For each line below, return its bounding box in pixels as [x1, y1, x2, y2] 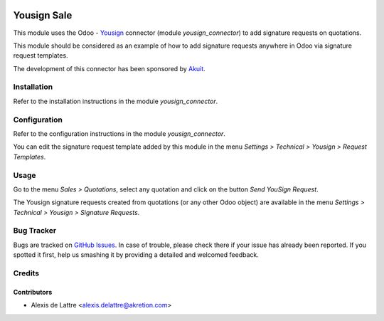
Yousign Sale [13, 9, 73, 21]
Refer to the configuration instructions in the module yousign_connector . [13, 129, 225, 138]
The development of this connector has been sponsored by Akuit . [13, 64, 206, 73]
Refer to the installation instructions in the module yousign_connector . [13, 97, 218, 105]
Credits [13, 268, 39, 278]
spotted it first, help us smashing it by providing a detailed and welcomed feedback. [13, 251, 259, 259]
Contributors [13, 288, 53, 296]
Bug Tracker [13, 226, 57, 236]
